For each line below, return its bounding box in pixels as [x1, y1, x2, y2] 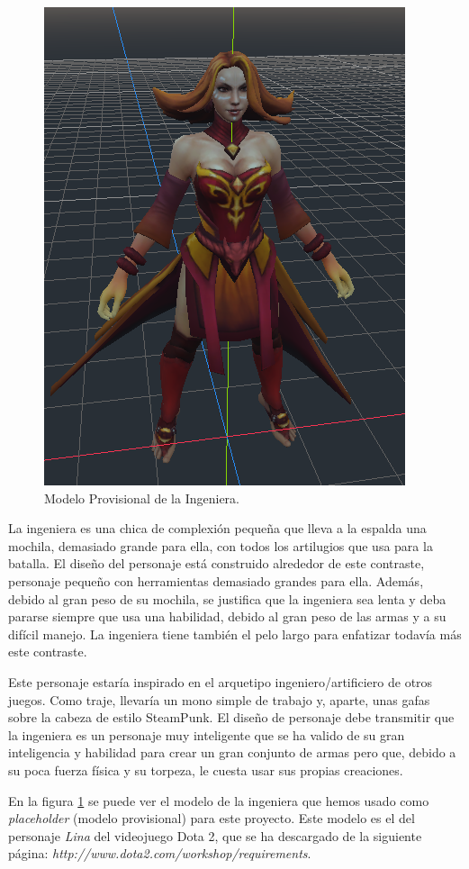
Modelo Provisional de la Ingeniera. [44, 488, 239, 507]
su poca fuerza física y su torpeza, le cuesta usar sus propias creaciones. [8, 760, 403, 779]
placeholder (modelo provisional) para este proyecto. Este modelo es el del [8, 809, 415, 828]
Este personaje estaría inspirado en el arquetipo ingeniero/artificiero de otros [8, 672, 433, 691]
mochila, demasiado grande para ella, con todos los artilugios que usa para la [8, 536, 433, 555]
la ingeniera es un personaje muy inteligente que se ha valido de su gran [8, 725, 405, 744]
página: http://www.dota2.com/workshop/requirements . [8, 844, 311, 863]
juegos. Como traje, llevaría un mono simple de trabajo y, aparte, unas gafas [8, 690, 430, 709]
